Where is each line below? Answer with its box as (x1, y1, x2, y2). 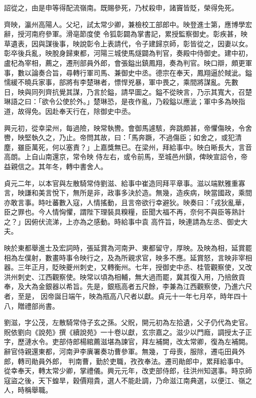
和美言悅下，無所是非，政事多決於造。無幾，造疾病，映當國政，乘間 (31, 187, 252, 198)
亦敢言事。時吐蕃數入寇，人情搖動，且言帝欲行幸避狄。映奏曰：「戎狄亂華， (4, 197, 249, 207)
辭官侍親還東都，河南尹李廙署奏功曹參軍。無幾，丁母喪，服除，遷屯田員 (4, 346, 238, 356)
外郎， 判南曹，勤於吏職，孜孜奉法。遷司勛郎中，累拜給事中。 (45, 356, 248, 366)
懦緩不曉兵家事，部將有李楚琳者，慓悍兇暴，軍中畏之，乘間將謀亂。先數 (4, 77, 238, 87)
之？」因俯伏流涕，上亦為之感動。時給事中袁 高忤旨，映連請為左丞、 (4, 216, 227, 226)
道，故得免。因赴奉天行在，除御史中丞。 (4, 106, 135, 116)
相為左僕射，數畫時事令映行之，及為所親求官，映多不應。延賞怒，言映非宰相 (4, 252, 252, 262)
